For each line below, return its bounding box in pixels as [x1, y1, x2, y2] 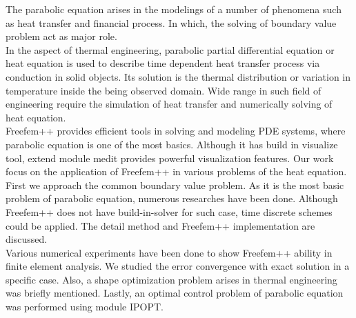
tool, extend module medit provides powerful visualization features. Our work [6, 150, 334, 165]
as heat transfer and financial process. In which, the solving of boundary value [6, 15, 337, 30]
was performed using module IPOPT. [6, 299, 164, 314]
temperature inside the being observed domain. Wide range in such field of [6, 83, 322, 97]
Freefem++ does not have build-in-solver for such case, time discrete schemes [6, 204, 333, 219]
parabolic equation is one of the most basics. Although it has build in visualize [6, 137, 338, 151]
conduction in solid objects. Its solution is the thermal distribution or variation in [6, 69, 351, 83]
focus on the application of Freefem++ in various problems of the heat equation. [6, 164, 347, 179]
